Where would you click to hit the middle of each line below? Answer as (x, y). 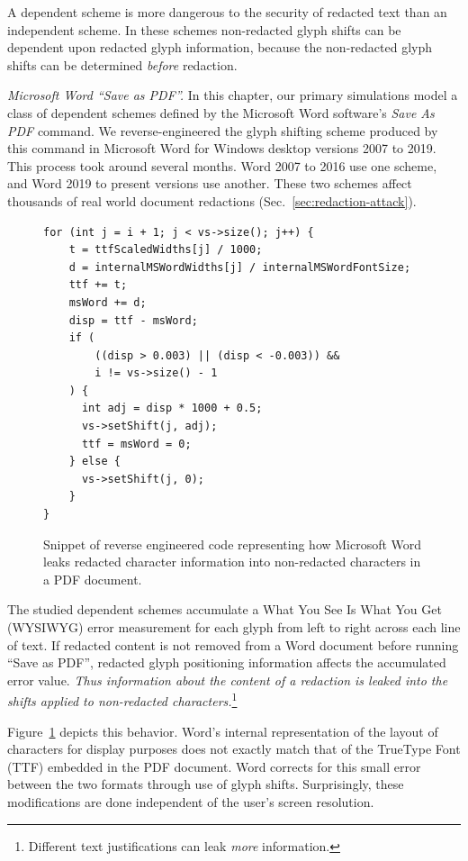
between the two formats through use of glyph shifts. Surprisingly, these (206, 784)
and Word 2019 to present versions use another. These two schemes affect (210, 183)
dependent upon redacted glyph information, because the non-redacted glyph (220, 47)
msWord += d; (108, 302)
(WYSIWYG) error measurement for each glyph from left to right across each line (234, 627)
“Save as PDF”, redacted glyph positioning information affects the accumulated (227, 662)
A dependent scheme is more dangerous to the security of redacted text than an (227, 12)
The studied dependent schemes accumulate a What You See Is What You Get (225, 609)
